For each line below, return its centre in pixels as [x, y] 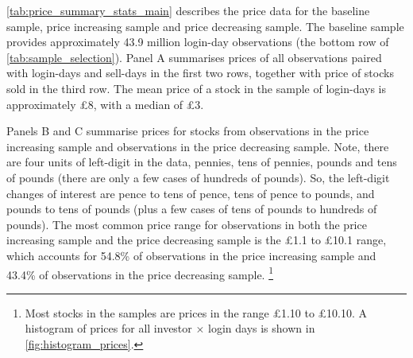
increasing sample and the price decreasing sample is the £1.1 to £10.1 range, [197, 240]
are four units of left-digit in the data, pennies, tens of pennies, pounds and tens [202, 162]
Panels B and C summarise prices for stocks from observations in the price [188, 131]
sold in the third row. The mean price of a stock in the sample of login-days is [197, 88]
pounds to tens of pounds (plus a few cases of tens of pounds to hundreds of [192, 209]
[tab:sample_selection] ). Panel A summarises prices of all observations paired [194, 57]
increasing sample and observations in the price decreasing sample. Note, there [198, 146]
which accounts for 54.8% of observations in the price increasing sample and [191, 255]
